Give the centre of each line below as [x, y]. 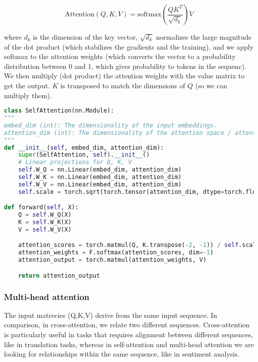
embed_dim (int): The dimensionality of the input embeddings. [111, 125]
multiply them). [28, 95]
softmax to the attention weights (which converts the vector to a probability [120, 56]
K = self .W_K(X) [45, 222]
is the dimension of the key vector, [85, 37]
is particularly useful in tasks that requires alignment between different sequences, [129, 334]
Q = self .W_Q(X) [45, 215]
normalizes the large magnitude [204, 37]
